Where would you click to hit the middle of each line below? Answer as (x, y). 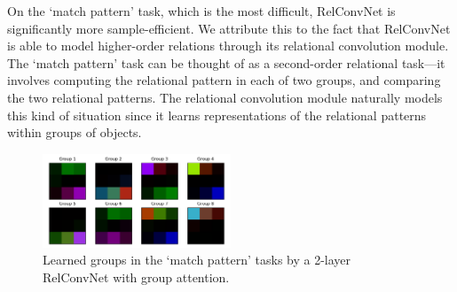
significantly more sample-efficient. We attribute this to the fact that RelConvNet (229, 28)
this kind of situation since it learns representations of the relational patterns (217, 115)
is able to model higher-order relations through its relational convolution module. (228, 46)
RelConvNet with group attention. (136, 277)
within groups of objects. (75, 132)
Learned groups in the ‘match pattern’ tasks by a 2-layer (197, 260)
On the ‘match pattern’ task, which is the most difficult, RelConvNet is (201, 11)
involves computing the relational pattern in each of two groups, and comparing (224, 80)
